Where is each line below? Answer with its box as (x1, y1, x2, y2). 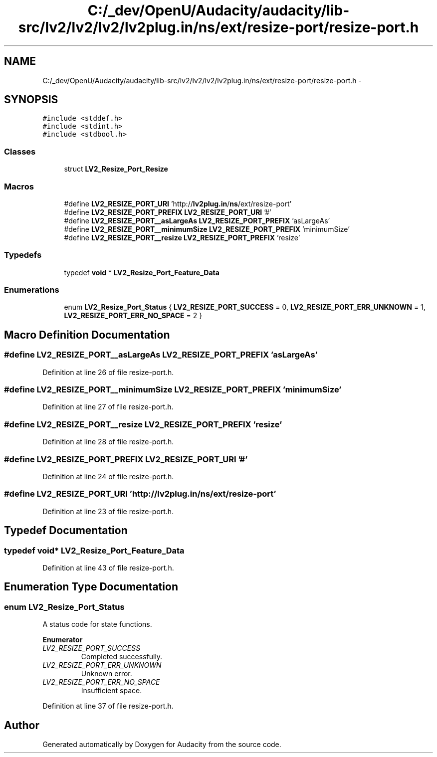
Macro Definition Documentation (4, 328, 170, 341)
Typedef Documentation (4, 524, 128, 537)
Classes (4, 146, 36, 157)
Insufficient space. (81, 686, 142, 695)
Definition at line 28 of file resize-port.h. (42, 437, 174, 446)
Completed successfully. (81, 652, 163, 661)
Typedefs (4, 250, 42, 260)
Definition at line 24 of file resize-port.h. (42, 472, 174, 481)
